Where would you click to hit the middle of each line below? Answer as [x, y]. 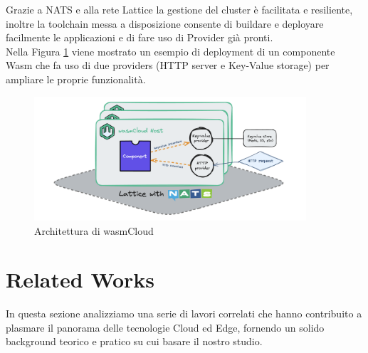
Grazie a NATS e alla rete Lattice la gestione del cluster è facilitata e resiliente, [179, 9]
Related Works [80, 279]
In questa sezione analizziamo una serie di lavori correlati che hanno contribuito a [184, 314]
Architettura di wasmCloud [94, 230]
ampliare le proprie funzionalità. [76, 79]
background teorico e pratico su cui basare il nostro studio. [134, 341]
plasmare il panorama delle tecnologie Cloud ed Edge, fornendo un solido [165, 327]
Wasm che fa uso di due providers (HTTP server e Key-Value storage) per [168, 65]
